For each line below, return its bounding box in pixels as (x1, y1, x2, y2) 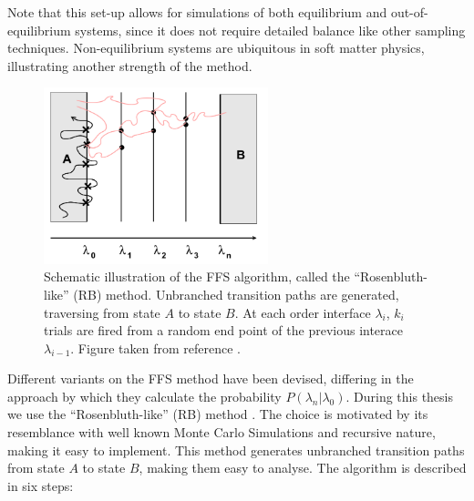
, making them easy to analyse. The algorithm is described (139, 458, 467, 477)
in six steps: (7, 475, 74, 495)
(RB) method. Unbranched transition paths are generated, (73, 284, 399, 303)
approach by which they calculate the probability (7, 386, 282, 405)
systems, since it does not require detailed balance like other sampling (75, 20, 466, 39)
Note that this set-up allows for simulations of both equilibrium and (7, 3, 387, 21)
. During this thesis (345, 386, 453, 405)
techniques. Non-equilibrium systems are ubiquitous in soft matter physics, (7, 38, 425, 57)
